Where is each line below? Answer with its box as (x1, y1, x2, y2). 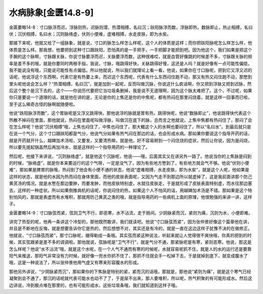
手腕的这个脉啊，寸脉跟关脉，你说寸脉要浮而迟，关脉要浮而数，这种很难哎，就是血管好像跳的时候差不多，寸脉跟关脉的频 (9, 54, 252, 59)
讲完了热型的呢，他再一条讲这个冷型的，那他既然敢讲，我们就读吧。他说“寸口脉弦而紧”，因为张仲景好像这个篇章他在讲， (9, 219, 252, 225)
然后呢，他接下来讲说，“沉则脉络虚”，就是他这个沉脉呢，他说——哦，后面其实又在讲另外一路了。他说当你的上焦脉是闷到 (9, 153, 252, 159)
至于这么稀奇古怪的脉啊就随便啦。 (9, 101, 77, 107)
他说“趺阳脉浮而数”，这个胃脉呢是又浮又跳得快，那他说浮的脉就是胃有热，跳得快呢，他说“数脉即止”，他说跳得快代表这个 (9, 110, 251, 116)
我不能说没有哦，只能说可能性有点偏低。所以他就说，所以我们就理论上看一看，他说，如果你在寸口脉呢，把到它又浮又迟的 (9, 67, 252, 73)
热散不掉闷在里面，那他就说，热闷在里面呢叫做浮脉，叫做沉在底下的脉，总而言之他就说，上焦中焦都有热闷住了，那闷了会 (9, 117, 252, 123)
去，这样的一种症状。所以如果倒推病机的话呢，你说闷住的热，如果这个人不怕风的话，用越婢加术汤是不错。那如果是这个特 (9, 187, 252, 193)
